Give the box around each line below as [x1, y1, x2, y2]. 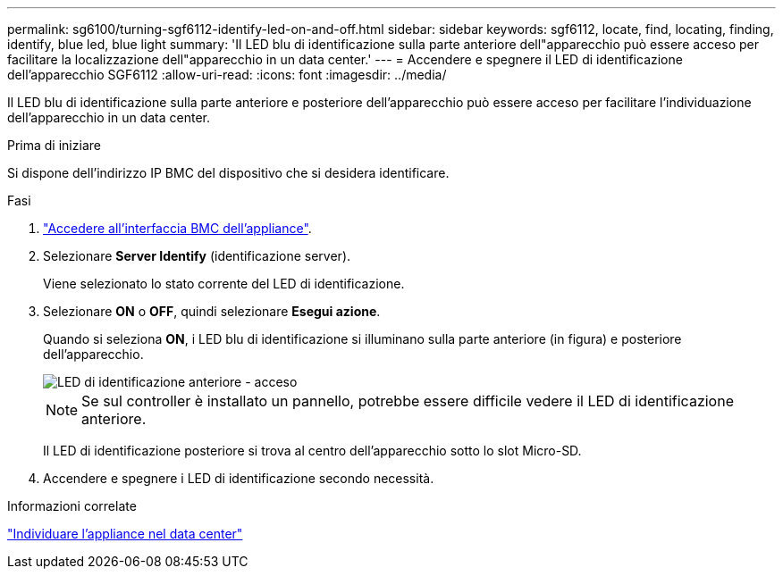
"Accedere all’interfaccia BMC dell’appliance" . [43, 221, 312, 236]
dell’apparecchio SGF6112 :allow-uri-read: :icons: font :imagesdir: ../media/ [7, 67, 447, 82]
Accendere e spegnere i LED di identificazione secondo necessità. [43, 471, 434, 486]
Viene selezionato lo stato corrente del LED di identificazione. [43, 276, 405, 291]
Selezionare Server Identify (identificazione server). [43, 248, 351, 263]
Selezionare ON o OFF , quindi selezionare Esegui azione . [43, 304, 381, 319]
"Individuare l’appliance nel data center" [7, 526, 243, 541]
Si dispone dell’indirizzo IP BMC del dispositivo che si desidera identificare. [7, 165, 450, 180]
